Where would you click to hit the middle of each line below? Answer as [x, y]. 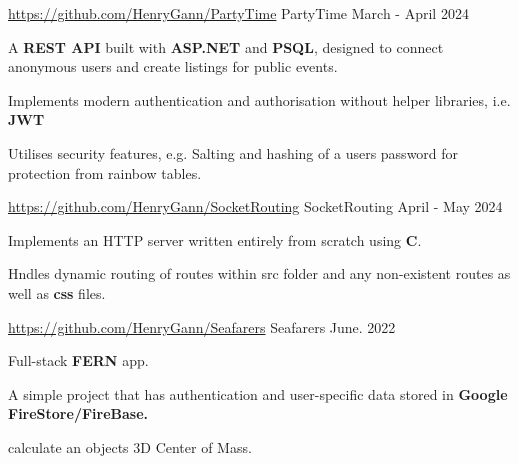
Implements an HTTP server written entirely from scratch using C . [215, 239]
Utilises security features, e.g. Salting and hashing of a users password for [233, 152]
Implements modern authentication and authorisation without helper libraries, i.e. [259, 99]
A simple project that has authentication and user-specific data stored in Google [258, 393]
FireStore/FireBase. [78, 413]
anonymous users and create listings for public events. [173, 66]
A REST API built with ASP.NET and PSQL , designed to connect [226, 46]
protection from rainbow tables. [105, 172]
